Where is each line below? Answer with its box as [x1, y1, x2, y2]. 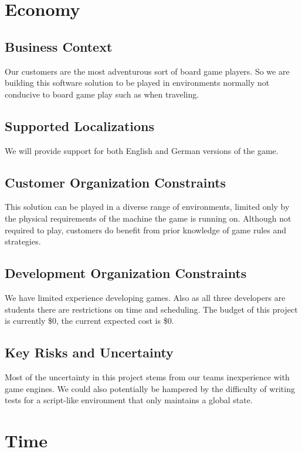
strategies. [5, 235, 41, 247]
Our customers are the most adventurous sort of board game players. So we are [5, 65, 290, 77]
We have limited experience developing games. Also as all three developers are [5, 291, 286, 303]
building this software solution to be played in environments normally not [5, 76, 270, 89]
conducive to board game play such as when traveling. [5, 88, 199, 100]
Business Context [5, 37, 113, 55]
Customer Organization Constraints [5, 173, 226, 191]
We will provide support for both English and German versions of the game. [5, 144, 279, 156]
